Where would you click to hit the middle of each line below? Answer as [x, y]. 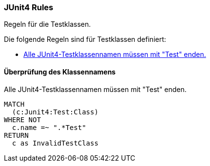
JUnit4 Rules [29, 7]
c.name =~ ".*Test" [49, 127]
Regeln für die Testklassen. [48, 24]
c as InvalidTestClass [55, 143]
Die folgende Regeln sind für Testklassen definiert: [85, 39]
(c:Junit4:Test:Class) [55, 112]
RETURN [16, 135]
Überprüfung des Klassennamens [60, 72]
